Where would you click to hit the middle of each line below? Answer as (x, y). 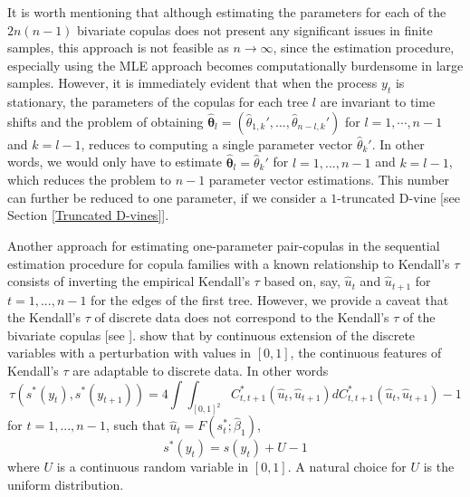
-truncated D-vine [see (398, 197)
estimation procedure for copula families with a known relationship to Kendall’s (229, 263)
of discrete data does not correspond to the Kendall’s (242, 317)
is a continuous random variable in (153, 467)
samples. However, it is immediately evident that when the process (192, 83)
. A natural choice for (347, 467)
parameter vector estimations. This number (329, 180)
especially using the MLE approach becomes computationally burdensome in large (235, 65)
